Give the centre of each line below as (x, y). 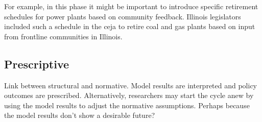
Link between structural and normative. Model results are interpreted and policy (131, 85)
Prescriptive (37, 64)
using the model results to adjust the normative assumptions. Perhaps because (127, 105)
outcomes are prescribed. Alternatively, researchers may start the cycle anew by (129, 95)
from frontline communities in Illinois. (63, 36)
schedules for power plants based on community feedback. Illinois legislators (123, 16)
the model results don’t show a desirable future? (80, 115)
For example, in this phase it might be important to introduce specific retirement (131, 6)
